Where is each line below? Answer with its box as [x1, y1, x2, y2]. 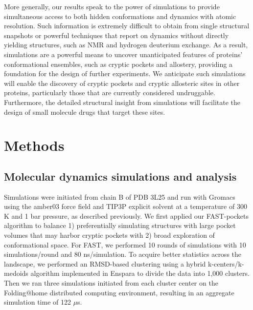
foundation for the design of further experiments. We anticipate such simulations [4, 68, 246, 79]
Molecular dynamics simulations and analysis [4, 168, 237, 184]
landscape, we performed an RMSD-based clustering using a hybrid [4, 258, 206, 269]
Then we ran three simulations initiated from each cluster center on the [4, 278, 218, 288]
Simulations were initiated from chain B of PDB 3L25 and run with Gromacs [4, 191, 235, 202]
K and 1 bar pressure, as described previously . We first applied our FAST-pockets [4, 210, 249, 221]
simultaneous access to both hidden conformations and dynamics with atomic [4, 11, 236, 21]
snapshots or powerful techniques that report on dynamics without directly [4, 30, 229, 40]
